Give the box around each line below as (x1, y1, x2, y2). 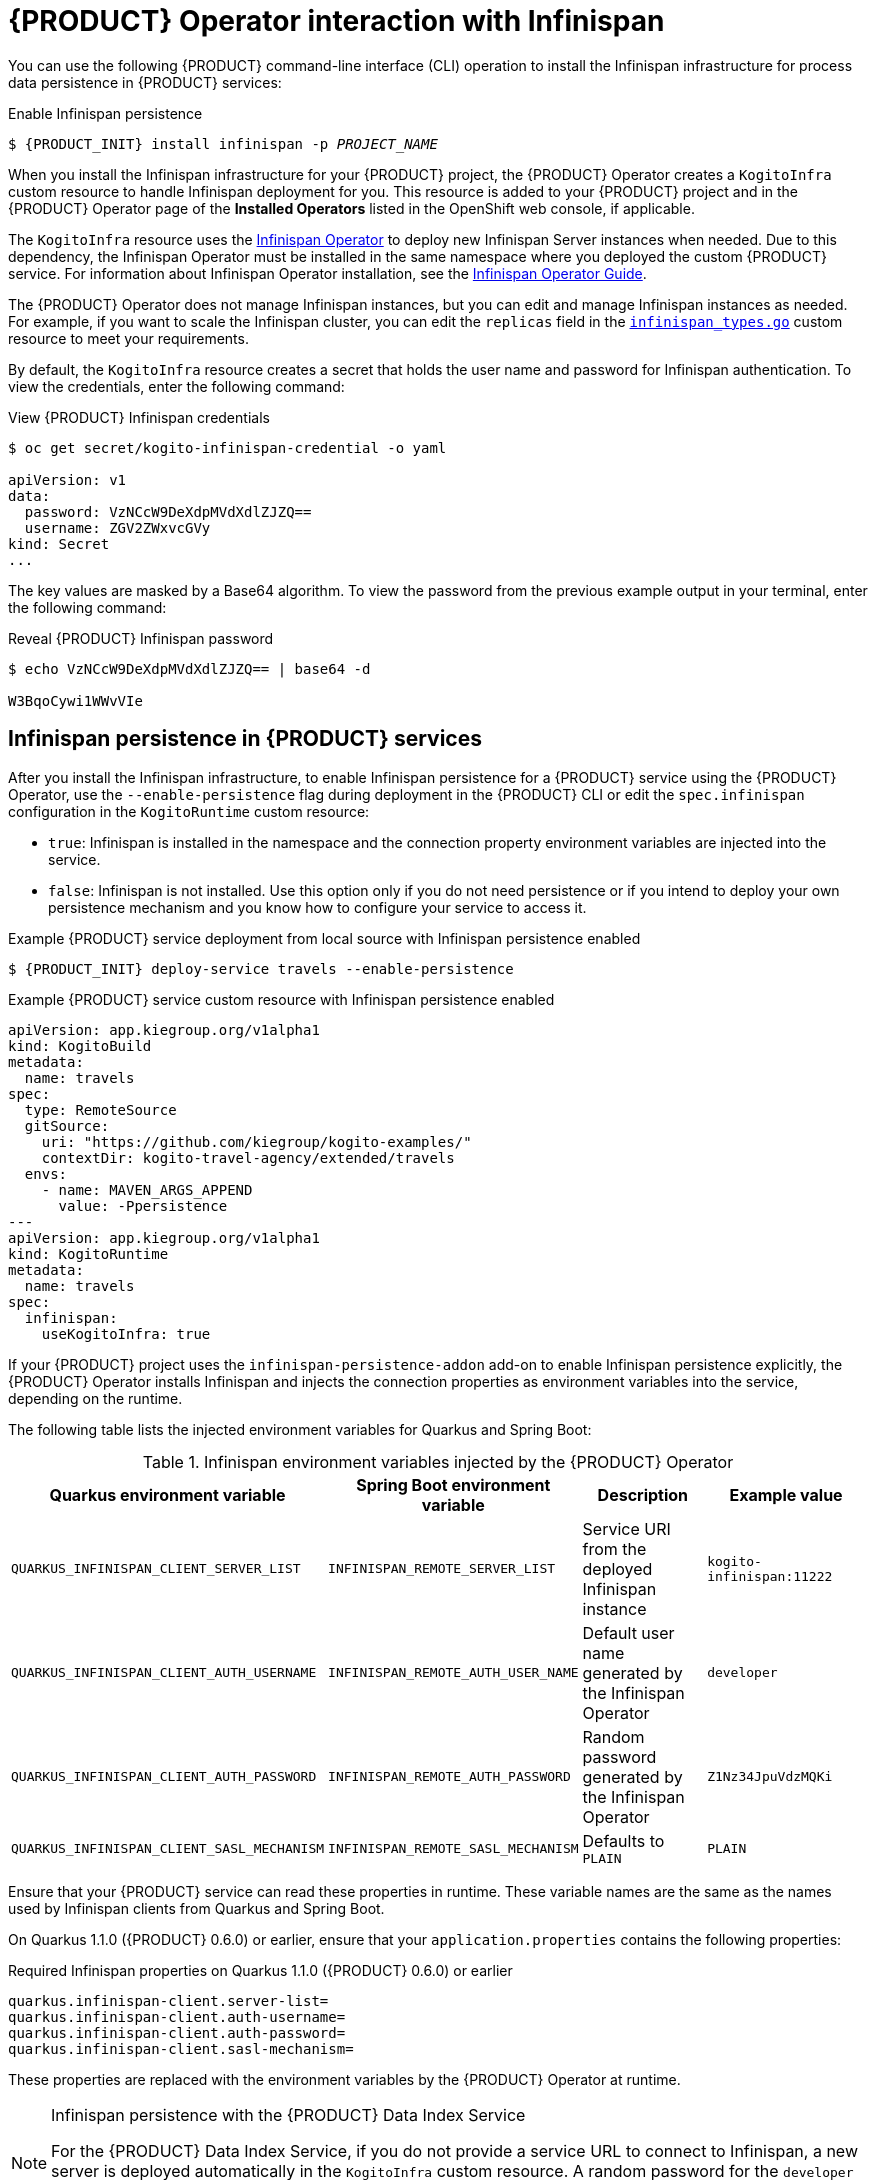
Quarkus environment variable (49, 1484, 286, 1505)
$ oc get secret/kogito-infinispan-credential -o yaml (8, 439, 447, 456)
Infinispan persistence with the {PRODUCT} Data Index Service (51, 2104, 526, 2125)
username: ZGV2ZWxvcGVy (24, 519, 211, 536)
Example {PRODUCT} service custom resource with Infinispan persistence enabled (8, 990, 555, 1008)
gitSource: (24, 1117, 110, 1134)
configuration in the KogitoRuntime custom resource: (8, 802, 370, 820)
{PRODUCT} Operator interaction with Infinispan (8, 4, 665, 38)
